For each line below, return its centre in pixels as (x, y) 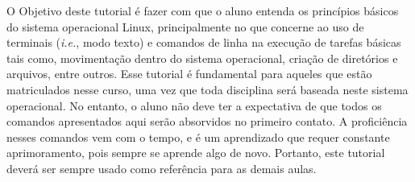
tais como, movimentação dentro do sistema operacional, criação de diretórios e (202, 58)
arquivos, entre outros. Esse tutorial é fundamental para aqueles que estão (189, 74)
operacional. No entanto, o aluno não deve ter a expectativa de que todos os (194, 105)
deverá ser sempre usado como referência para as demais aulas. (162, 168)
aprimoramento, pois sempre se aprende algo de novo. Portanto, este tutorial (196, 153)
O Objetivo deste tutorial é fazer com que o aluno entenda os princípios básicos (203, 10)
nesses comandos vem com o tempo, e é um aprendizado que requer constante (198, 136)
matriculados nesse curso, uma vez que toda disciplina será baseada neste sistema (207, 89)
